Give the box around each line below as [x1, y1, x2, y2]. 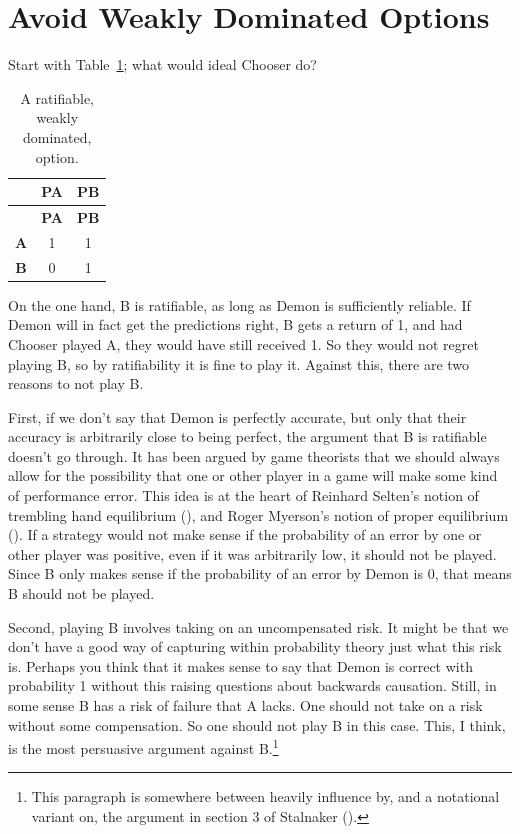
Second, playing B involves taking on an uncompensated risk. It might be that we [8, 616, 509, 637]
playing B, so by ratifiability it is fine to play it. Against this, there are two [8, 353, 470, 374]
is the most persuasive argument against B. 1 [8, 735, 279, 758]
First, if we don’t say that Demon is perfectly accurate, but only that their [8, 406, 467, 427]
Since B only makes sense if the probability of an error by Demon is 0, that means [8, 563, 512, 584]
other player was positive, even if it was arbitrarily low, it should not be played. [8, 543, 497, 564]
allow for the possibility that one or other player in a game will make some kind [8, 465, 498, 486]
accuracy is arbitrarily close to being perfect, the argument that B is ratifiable [8, 426, 487, 447]
